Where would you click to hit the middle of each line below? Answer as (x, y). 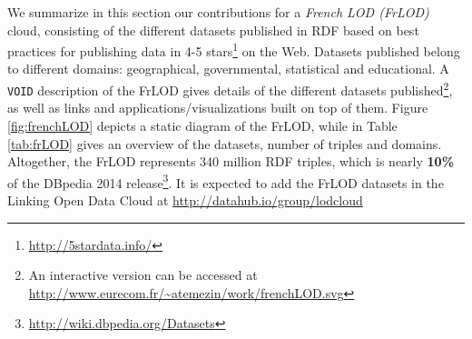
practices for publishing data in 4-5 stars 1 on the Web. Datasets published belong (234, 50)
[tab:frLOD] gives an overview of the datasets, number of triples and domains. (225, 143)
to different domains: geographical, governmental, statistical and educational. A (228, 69)
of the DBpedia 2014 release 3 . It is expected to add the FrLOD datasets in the (226, 181)
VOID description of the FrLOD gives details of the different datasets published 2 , (230, 89)
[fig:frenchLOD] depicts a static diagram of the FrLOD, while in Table (202, 125)
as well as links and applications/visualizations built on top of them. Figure (218, 108)
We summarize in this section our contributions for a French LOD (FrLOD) (218, 12)
